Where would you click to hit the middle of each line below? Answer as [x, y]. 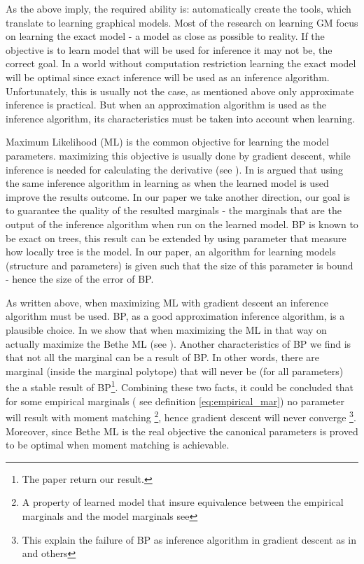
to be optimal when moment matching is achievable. [118, 445]
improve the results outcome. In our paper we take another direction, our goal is [178, 196]
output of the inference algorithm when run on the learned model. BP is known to [182, 224]
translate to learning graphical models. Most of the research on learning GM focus [182, 22]
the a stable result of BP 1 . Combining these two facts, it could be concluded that [180, 386]
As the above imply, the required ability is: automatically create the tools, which [178, 8]
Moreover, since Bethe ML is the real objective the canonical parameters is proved [182, 431]
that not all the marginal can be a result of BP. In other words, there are [162, 357]
